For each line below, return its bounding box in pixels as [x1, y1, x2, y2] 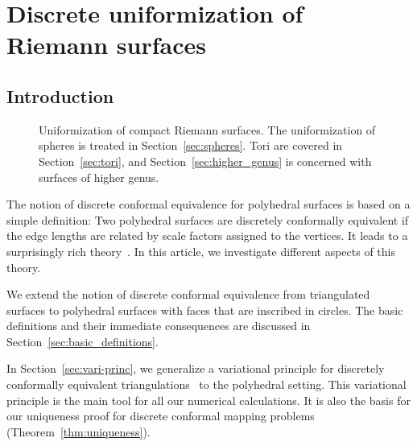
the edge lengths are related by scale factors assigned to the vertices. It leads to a [6, 227, 408, 244]
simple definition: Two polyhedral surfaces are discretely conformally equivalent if [6, 211, 409, 228]
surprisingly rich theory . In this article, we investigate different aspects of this [6, 242, 395, 259]
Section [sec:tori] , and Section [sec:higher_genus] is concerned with [39, 152, 372, 169]
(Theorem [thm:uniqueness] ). [6, 423, 151, 440]
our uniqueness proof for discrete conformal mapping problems [6, 407, 315, 424]
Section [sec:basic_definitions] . [6, 332, 159, 349]
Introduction [6, 83, 114, 108]
